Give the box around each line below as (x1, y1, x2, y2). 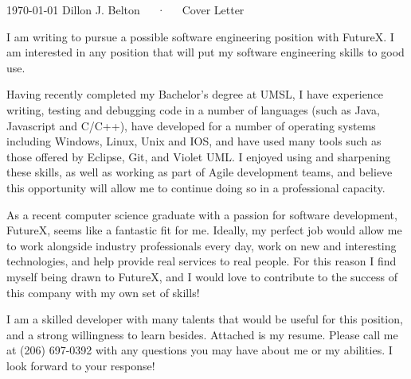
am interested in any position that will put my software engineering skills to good (6, 44, 405, 60)
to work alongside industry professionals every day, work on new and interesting (6, 237, 397, 253)
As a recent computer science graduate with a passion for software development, (6, 206, 397, 222)
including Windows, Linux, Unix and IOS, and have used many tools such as (6, 133, 382, 149)
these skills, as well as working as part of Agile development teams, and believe (6, 164, 393, 180)
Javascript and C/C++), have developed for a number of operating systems (6, 117, 376, 133)
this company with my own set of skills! (6, 284, 200, 300)
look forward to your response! (6, 357, 155, 373)
